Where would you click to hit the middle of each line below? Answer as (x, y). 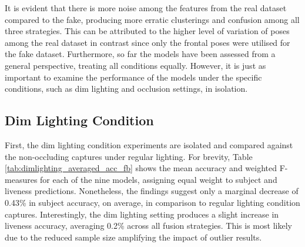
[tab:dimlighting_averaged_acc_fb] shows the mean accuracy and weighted (141, 168)
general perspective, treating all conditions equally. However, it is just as (135, 65)
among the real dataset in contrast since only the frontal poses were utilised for (148, 42)
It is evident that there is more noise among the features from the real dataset (146, 8)
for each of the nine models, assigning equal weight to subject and (159, 179)
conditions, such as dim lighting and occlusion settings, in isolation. (126, 89)
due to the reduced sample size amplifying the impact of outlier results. (133, 237)
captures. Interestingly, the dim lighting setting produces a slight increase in (142, 214)
